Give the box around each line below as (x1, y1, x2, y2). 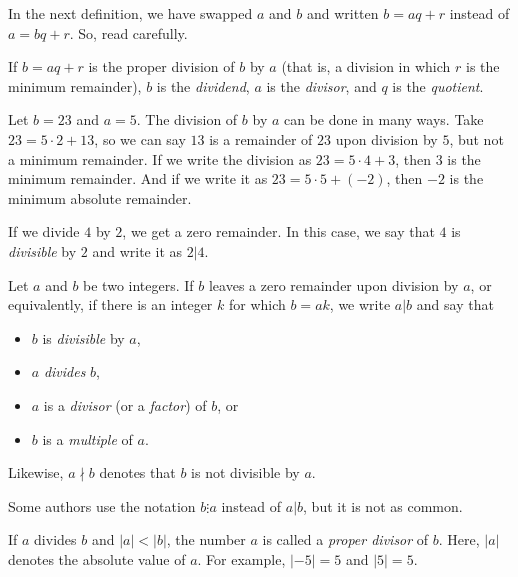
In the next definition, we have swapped (8, 3, 253, 23)
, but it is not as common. (303, 495, 463, 516)
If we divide (8, 221, 80, 242)
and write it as (92, 240, 183, 261)
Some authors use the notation (8, 495, 196, 516)
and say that (416, 294, 494, 315)
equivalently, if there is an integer (8, 294, 213, 315)
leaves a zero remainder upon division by (208, 274, 459, 295)
